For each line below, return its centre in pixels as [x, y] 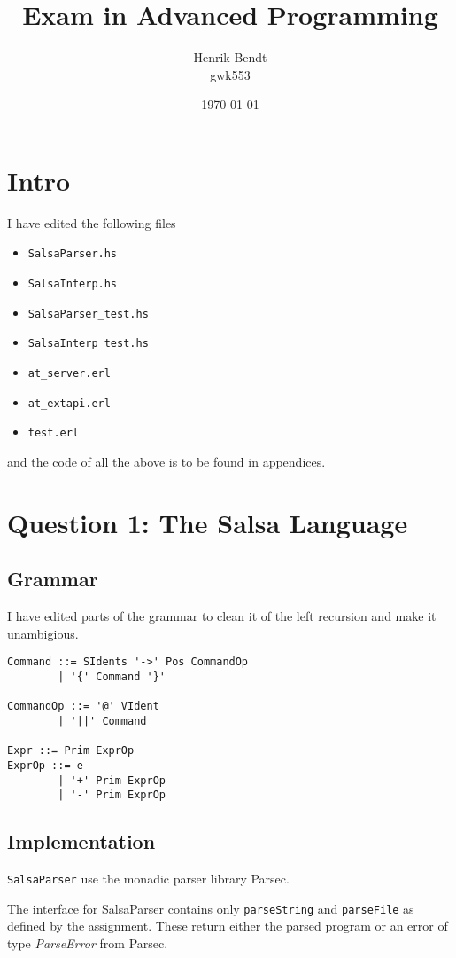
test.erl [54, 433]
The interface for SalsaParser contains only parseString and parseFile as [211, 908]
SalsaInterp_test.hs [88, 344]
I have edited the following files [92, 222]
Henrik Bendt [230, 57]
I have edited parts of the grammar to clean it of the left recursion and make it [222, 616]
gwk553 [230, 74]
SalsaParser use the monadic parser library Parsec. [148, 879]
